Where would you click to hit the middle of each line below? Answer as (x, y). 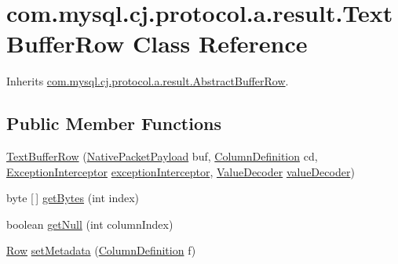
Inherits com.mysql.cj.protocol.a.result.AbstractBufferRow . (148, 81)
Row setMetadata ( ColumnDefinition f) (101, 250)
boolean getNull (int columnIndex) (90, 224)
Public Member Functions (114, 123)
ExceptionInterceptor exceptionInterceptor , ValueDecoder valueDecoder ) (181, 171)
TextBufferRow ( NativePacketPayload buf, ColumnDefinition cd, (162, 156)
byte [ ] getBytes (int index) (73, 198)
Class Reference (220, 43)
